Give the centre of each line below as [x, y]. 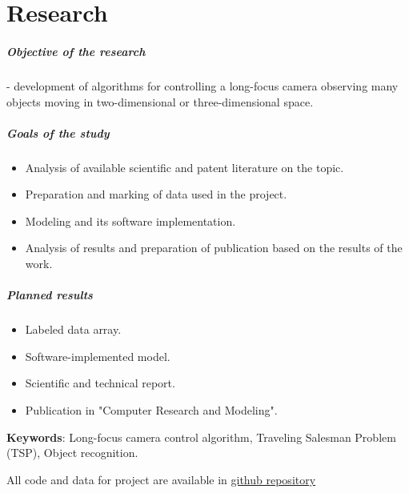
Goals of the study [58, 132]
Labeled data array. [73, 329]
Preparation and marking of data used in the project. [156, 194]
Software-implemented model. [98, 356]
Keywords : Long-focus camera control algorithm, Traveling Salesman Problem [201, 437]
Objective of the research [76, 51]
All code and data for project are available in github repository [161, 479]
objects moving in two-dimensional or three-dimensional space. [160, 101]
